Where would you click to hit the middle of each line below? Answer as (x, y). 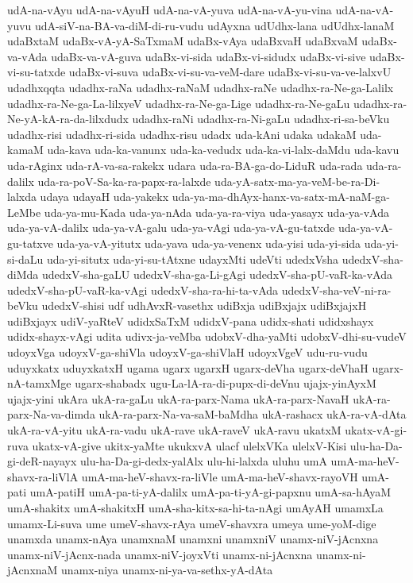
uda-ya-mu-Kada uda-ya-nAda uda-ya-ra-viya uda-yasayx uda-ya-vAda (216, 212)
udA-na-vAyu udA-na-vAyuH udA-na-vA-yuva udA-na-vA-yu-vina (170, 10)
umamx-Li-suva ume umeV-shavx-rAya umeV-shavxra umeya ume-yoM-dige (192, 523)
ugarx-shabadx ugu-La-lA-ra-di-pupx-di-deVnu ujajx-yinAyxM (226, 383)
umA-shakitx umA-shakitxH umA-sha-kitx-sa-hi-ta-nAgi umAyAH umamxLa (195, 508)
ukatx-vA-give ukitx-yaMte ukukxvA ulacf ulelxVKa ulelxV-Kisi (189, 445)
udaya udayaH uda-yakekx (104, 197)
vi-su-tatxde (37, 72)
